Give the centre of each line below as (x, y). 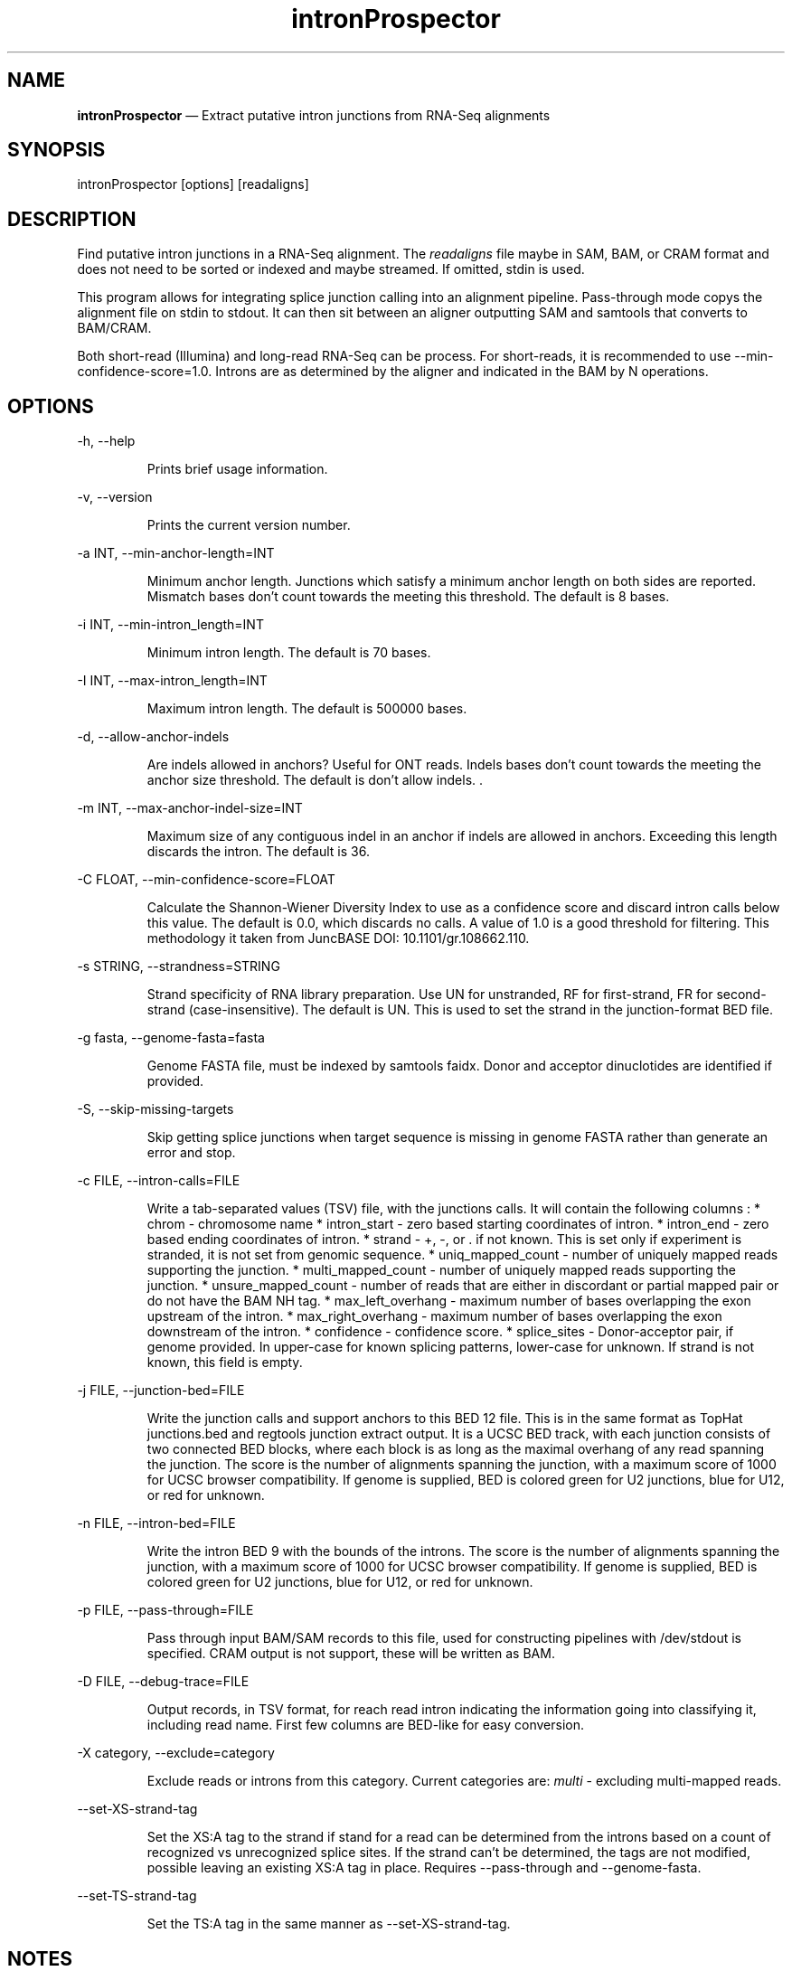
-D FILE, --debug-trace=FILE (163, 1682)
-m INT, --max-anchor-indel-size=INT (190, 808)
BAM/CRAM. (114, 328)
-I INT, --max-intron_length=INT (172, 681)
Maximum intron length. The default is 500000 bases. (307, 709)
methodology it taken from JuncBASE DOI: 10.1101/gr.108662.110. (338, 938)
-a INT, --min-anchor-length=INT (176, 553)
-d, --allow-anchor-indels (153, 737)
